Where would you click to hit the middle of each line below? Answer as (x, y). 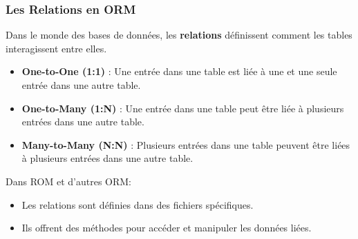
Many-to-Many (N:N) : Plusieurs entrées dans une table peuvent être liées (186, 144)
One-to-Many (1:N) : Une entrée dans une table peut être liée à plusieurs (183, 108)
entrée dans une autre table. (81, 85)
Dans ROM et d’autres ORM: (68, 181)
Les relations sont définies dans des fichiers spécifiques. (138, 204)
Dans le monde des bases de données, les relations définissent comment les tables (179, 35)
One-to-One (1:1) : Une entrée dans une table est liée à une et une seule (179, 71)
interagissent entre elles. (56, 48)
